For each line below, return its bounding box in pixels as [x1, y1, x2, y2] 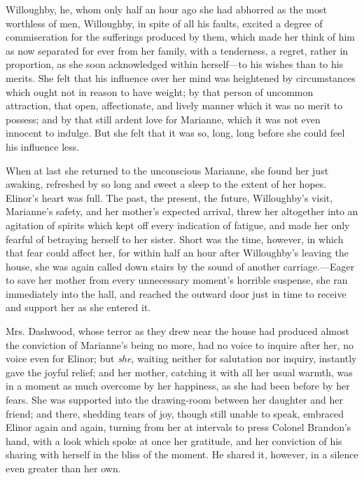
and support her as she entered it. [6, 300, 151, 315]
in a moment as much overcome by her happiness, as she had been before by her [6, 378, 350, 393]
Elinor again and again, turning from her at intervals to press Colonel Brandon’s [6, 420, 351, 434]
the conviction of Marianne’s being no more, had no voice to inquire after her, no [6, 337, 353, 352]
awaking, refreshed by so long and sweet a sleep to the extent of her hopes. [6, 177, 327, 191]
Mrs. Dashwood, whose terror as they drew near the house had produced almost [6, 324, 349, 338]
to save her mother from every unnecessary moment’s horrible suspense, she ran [6, 273, 348, 287]
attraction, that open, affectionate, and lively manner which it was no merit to [6, 98, 343, 113]
